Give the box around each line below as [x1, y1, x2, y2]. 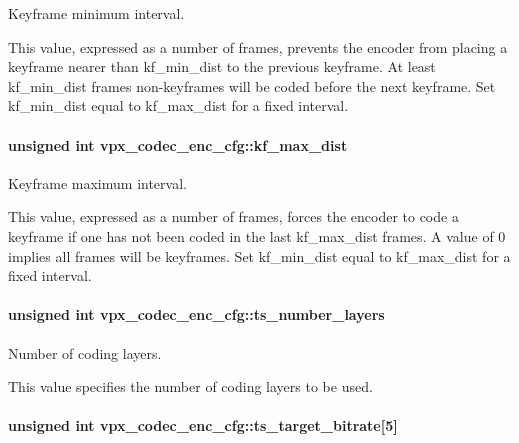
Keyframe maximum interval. [8, 172, 187, 193]
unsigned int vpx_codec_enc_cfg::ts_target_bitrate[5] [8, 415, 398, 436]
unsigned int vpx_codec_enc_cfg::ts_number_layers [8, 304, 385, 325]
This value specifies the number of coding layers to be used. [8, 376, 373, 397]
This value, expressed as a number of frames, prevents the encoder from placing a [8, 36, 508, 57]
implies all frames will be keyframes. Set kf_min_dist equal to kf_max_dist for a [8, 245, 511, 266]
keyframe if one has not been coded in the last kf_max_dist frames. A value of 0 [8, 225, 506, 246]
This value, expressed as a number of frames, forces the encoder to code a [8, 206, 459, 227]
